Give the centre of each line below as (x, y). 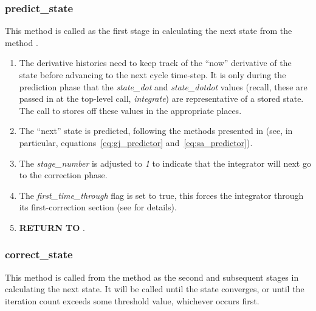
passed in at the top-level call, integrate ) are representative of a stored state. (161, 99)
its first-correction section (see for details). (98, 207)
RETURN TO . (52, 227)
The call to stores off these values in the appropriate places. (130, 110)
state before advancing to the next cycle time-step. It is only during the (153, 75)
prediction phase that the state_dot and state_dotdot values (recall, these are (163, 86)
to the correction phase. (63, 175)
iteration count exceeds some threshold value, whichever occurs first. (132, 300)
